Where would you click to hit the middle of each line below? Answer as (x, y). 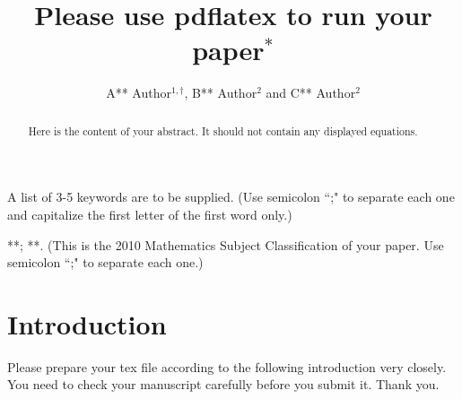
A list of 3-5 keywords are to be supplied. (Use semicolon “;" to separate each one (231, 197)
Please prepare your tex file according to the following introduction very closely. (227, 366)
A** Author (139, 93)
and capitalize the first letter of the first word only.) (150, 214)
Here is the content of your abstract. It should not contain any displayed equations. (223, 130)
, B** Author (221, 93)
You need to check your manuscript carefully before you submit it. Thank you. (223, 384)
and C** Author (311, 93)
